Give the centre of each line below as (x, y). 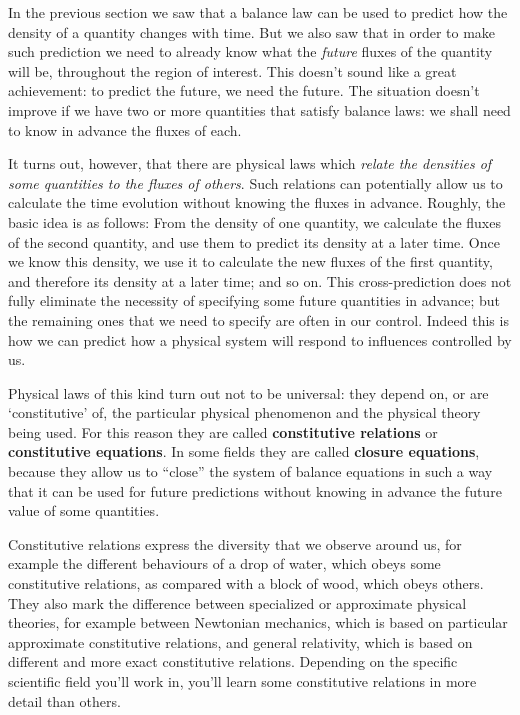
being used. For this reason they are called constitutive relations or (223, 431)
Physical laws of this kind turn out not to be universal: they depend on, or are (248, 392)
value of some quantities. (84, 510)
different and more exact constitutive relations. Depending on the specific (233, 661)
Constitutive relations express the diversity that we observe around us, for (235, 543)
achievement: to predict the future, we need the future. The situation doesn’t (244, 90)
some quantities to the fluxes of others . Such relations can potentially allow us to (255, 182)
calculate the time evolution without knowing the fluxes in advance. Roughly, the (257, 202)
